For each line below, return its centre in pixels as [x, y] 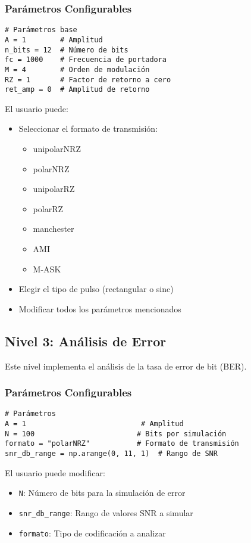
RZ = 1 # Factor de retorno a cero [88, 80]
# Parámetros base [41, 30]
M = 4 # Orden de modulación [77, 69]
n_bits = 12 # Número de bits [67, 50]
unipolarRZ [54, 189]
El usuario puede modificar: [55, 472]
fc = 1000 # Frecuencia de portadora [86, 60]
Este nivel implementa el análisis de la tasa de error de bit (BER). [126, 366]
